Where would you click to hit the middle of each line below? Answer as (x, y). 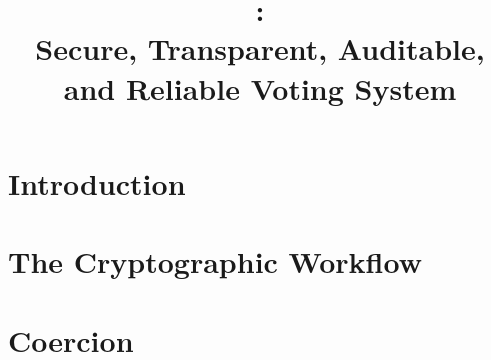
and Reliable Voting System (260, 87)
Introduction (97, 182)
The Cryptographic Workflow (215, 261)
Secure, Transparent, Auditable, (260, 48)
